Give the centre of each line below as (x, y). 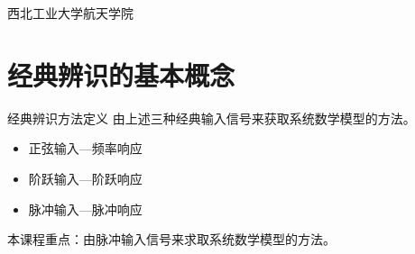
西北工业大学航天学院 (70, 13)
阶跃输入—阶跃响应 (85, 178)
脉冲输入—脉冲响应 (85, 209)
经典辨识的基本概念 (121, 74)
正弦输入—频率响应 (85, 148)
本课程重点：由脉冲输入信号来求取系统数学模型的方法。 (171, 239)
